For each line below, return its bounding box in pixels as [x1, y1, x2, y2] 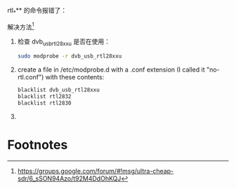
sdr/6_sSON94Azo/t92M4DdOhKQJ [17, 174, 122, 183]
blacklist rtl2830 [17, 99, 72, 107]
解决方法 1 [7, 21, 34, 31]
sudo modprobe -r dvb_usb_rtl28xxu [17, 53, 122, 60]
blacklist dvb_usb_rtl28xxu [17, 86, 100, 93]
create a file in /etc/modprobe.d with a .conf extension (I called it [17, 65, 205, 74]
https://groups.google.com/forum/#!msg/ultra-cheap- [17, 167, 174, 175]
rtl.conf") [17, 73, 44, 82]
